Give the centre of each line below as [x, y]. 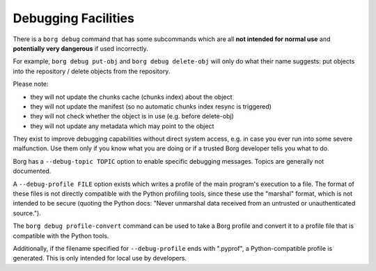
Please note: [31, 84]
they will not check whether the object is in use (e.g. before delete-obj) [132, 116]
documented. [32, 171]
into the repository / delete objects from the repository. [92, 71]
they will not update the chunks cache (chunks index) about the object [131, 97]
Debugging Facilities [74, 18]
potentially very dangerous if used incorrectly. [81, 48]
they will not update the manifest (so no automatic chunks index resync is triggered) [151, 106]
